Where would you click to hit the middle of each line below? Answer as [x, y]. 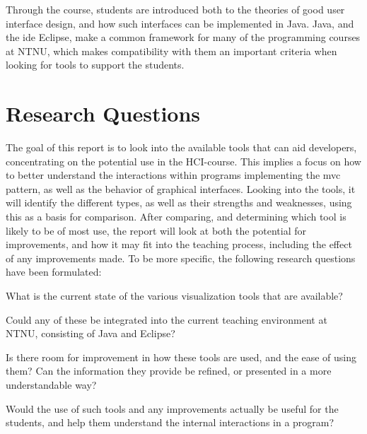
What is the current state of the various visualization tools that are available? [174, 296]
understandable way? [51, 385]
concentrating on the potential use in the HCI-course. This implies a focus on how [183, 161]
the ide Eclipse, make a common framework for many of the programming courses [183, 37]
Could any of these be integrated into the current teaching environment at [167, 319]
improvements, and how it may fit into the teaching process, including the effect [179, 244]
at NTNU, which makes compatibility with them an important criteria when [171, 51]
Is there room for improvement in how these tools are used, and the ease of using [181, 357]
